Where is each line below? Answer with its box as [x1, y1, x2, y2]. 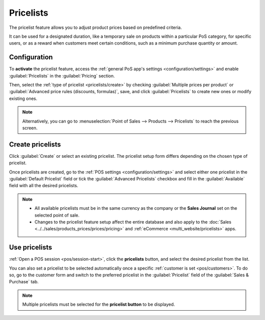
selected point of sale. [34, 212, 79, 218]
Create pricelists [9, 140, 61, 148]
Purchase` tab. [9, 279, 39, 285]
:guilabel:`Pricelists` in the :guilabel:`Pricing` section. [9, 73, 115, 78]
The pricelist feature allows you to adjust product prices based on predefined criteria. [9, 25, 182, 30]
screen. [22, 125, 38, 131]
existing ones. [9, 96, 38, 101]
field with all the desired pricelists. [9, 183, 79, 189]
